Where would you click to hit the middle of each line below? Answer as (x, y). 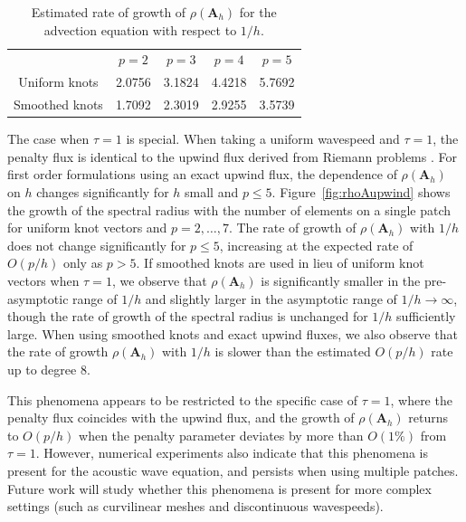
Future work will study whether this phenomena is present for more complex (219, 488)
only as (83, 263)
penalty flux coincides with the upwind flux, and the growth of (181, 418)
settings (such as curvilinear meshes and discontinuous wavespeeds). (195, 506)
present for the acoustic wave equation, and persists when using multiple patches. (233, 470)
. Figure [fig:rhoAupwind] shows (361, 192)
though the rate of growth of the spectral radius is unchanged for (188, 316)
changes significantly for (103, 192)
